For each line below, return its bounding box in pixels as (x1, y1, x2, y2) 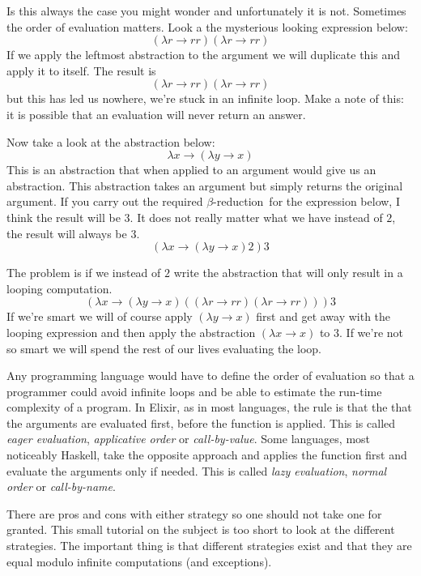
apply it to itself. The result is (6, 62, 156, 79)
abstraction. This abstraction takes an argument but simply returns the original (6, 177, 403, 194)
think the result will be (6, 208, 121, 225)
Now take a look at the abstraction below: (6, 133, 215, 150)
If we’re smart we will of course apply (6, 308, 193, 325)
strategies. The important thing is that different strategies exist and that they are (6, 537, 412, 554)
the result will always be (6, 224, 127, 241)
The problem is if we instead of (6, 264, 161, 281)
